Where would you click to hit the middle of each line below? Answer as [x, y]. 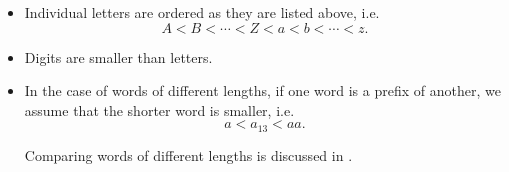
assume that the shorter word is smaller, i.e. [159, 109]
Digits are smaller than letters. [118, 56]
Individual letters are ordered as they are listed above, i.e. [202, 12]
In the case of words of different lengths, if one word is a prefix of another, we [262, 90]
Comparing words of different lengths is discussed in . [188, 154]
